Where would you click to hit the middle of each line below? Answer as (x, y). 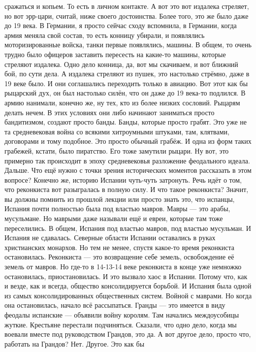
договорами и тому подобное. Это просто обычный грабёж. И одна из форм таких (128, 141)
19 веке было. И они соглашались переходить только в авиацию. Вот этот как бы (126, 83)
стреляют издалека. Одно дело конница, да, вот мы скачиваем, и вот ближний (121, 64)
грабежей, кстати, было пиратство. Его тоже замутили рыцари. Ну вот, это (117, 150)
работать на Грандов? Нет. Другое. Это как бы (75, 343)
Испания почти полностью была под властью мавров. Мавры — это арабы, (117, 208)
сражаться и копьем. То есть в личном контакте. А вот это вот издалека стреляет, (127, 6)
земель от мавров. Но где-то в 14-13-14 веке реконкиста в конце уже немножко (123, 267)
